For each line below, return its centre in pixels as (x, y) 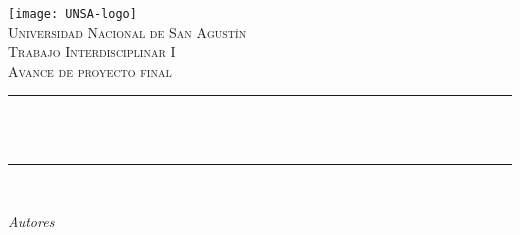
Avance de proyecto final (90, 70)
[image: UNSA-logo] (72, 14)
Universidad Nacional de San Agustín (127, 31)
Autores (31, 221)
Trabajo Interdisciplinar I (92, 51)
